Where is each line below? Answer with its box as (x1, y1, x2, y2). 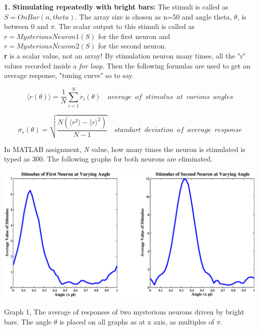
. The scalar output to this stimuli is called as (54, 21, 194, 31)
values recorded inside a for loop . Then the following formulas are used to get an (4, 60, 250, 70)
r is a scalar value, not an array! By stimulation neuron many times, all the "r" (4, 50, 245, 60)
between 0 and (4, 21, 48, 31)
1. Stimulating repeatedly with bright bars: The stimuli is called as (4, 1, 228, 11)
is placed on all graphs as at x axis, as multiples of (59, 316, 214, 326)
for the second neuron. (98, 40, 166, 51)
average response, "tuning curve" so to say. (4, 70, 134, 80)
